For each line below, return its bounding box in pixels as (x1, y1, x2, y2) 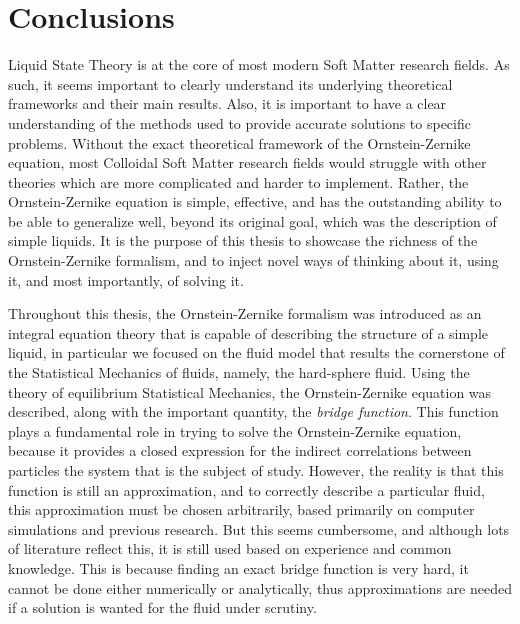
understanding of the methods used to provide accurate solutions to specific (8, 112, 471, 133)
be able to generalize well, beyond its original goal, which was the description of (8, 210, 497, 231)
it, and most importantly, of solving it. (8, 269, 244, 290)
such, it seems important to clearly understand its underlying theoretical (8, 73, 453, 94)
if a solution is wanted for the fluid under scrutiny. (8, 597, 317, 618)
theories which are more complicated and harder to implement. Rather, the (8, 171, 469, 192)
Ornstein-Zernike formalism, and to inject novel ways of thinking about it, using (8, 250, 499, 271)
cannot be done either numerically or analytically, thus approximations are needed (8, 577, 512, 598)
